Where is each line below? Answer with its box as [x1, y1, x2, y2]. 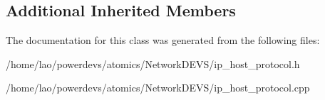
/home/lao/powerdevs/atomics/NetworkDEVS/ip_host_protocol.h [6, 56, 300, 71]
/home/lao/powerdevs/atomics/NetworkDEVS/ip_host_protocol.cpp [6, 80, 310, 95]
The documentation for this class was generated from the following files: [6, 33, 320, 48]
